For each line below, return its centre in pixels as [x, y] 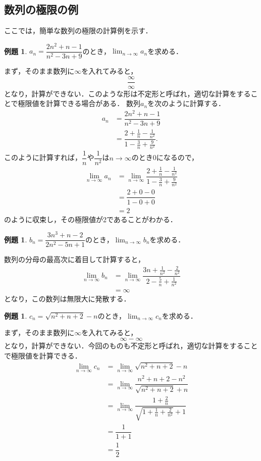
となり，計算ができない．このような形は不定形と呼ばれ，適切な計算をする [127, 93]
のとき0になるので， [165, 157]
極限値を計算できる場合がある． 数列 [79, 103]
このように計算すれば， [43, 157]
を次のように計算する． [187, 103]
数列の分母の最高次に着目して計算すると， [75, 259]
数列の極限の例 [41, 9]
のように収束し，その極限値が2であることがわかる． [91, 219]
